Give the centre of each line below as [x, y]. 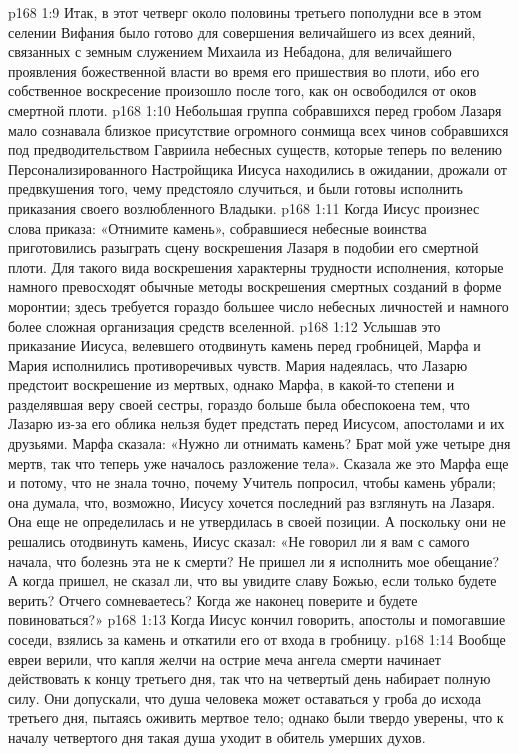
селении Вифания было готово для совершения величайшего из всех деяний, [242, 31]
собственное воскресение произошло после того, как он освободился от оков [242, 90]
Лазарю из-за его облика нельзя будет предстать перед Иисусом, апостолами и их [256, 423]
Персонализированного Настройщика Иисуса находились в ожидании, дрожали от [257, 168]
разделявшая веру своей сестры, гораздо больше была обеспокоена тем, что [239, 403]
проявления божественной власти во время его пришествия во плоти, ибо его [244, 70]
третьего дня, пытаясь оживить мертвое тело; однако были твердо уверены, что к [256, 717]
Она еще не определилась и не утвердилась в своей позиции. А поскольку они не [257, 521]
